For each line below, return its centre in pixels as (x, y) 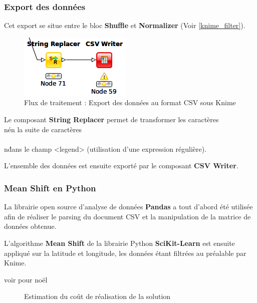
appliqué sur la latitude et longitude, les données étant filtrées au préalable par (125, 253)
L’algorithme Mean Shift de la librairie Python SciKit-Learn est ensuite (119, 243)
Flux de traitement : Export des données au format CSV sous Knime (130, 102)
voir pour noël (26, 279)
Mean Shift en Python (50, 188)
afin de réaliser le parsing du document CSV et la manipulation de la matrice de (127, 216)
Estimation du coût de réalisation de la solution (97, 296)
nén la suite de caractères (43, 129)
